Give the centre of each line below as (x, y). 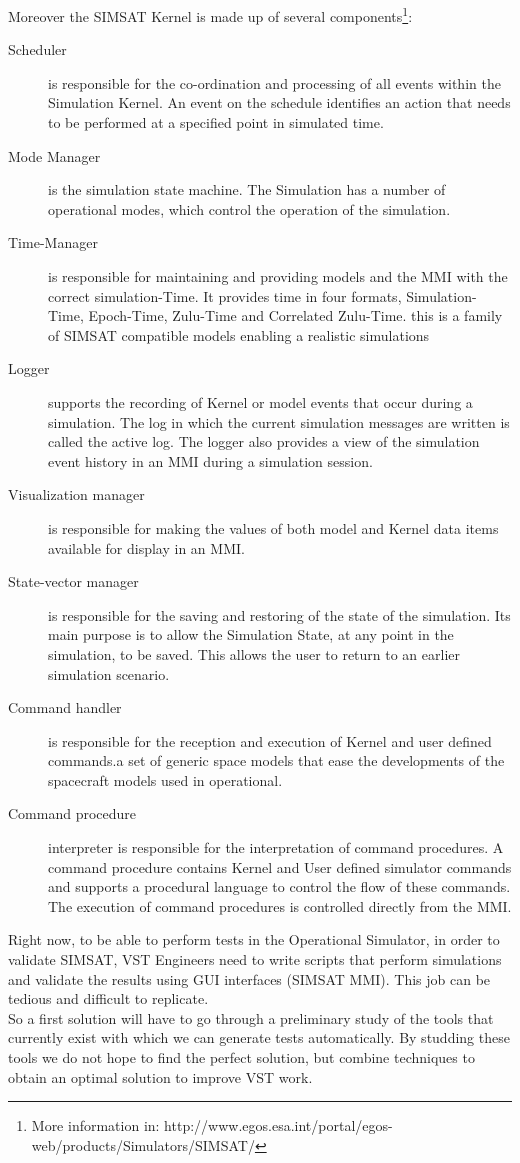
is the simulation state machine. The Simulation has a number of (247, 189)
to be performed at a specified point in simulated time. (216, 122)
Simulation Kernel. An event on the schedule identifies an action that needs (279, 102)
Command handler (65, 707)
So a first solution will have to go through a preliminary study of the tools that (251, 1017)
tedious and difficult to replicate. (108, 998)
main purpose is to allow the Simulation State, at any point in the (251, 634)
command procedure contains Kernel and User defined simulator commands (280, 866)
